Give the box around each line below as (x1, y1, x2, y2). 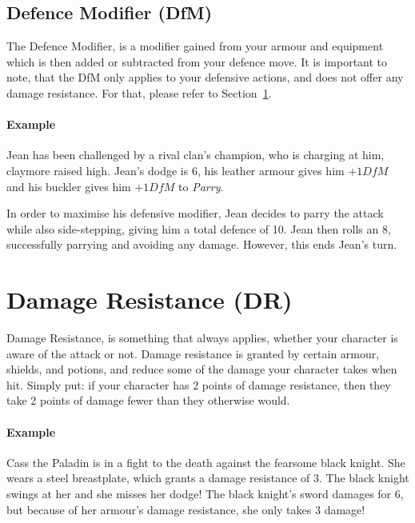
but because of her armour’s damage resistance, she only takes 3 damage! (6, 501, 365, 517)
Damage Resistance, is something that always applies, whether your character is (6, 329, 398, 346)
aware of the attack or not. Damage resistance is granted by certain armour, (6, 345, 380, 361)
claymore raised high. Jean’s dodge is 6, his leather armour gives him (6, 162, 345, 178)
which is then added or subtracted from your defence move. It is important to (6, 53, 388, 70)
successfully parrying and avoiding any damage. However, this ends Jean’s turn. (6, 236, 397, 253)
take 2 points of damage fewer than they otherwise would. (6, 392, 290, 409)
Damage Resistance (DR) (6, 283, 293, 316)
